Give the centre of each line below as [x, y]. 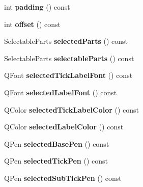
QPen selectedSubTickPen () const [63, 178]
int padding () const [37, 7]
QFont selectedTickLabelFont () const [68, 75]
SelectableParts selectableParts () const [69, 58]
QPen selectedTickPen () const [56, 161]
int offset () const [33, 24]
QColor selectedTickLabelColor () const [72, 109]
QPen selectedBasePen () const [57, 143]
